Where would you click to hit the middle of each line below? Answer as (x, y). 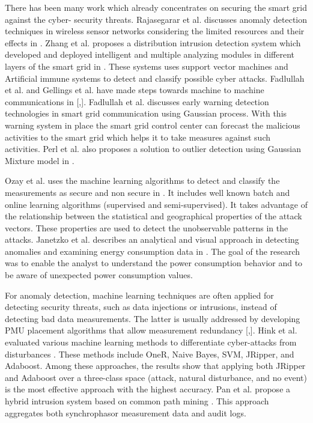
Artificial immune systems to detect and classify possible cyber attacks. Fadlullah (155, 78)
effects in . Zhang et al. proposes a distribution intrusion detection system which (153, 42)
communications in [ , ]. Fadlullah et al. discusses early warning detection (137, 101)
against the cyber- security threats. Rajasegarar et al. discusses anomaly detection (156, 19)
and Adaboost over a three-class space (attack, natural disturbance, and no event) (156, 377)
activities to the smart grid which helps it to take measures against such (138, 137)
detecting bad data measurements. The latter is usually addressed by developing (153, 318)
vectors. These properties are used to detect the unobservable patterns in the (147, 227)
